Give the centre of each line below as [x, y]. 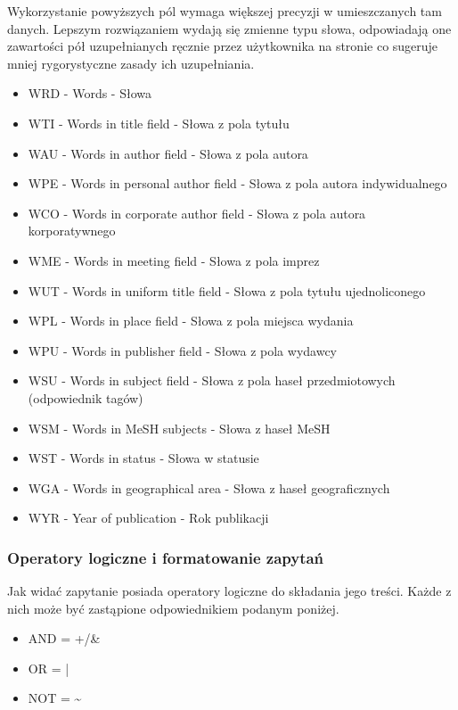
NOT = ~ [55, 698]
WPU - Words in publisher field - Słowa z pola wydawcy [182, 350]
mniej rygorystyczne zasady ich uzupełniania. [131, 63]
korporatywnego [72, 231]
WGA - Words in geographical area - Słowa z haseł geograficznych [209, 487]
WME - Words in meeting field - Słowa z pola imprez [174, 260]
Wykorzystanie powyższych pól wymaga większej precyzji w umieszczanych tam [225, 11]
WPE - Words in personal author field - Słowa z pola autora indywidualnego [237, 183]
